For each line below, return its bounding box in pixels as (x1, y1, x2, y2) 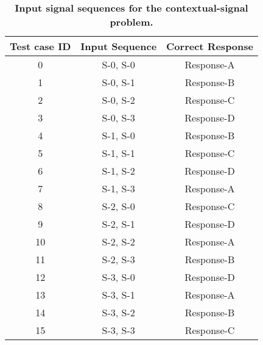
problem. (110, 15, 153, 29)
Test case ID (10, 39, 71, 53)
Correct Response (166, 39, 253, 53)
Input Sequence (80, 39, 157, 53)
